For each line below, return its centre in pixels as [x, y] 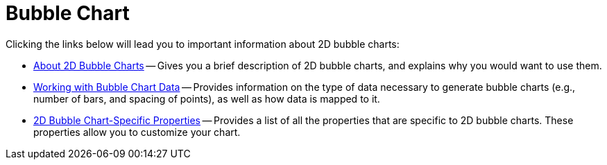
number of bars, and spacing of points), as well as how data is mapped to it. [207, 98]
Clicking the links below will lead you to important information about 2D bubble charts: [203, 44]
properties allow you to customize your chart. [137, 132]
